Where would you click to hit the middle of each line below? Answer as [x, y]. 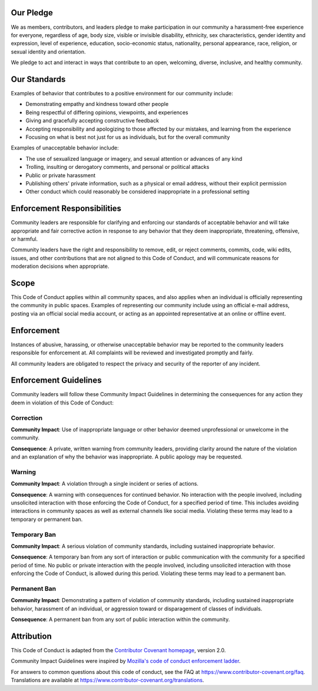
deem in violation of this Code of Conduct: [62, 403]
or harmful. [24, 239]
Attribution [32, 636]
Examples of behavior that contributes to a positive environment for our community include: [122, 93]
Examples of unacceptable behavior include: [65, 148]
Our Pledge [32, 13]
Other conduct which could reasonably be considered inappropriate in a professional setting [138, 192]
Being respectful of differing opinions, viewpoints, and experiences [107, 112]
